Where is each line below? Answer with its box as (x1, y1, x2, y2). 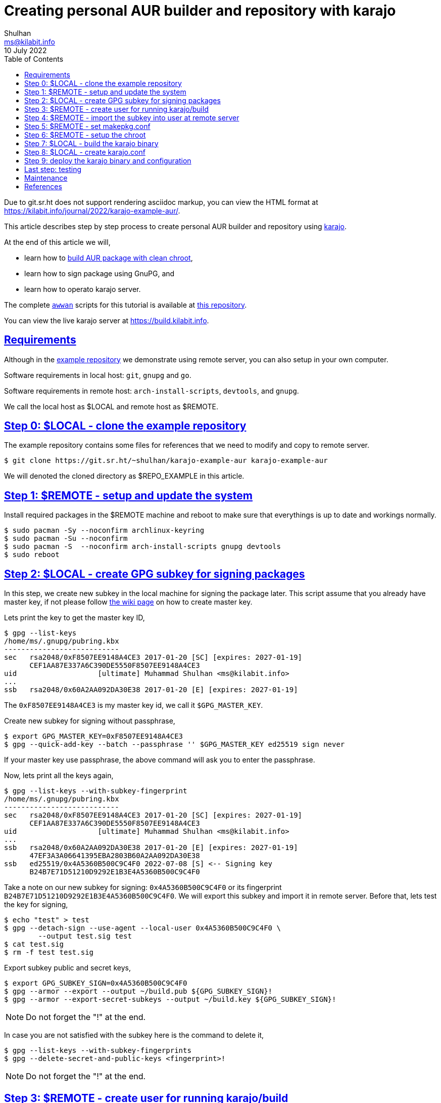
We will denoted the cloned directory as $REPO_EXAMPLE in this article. (4, 472, 244, 481)
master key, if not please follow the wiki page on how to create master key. (4, 598, 253, 607)
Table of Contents (4, 54, 64, 63)
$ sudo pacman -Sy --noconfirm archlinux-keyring (4, 526, 205, 535)
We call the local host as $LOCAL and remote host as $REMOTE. (4, 402, 219, 411)
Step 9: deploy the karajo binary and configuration (24, 156, 191, 165)
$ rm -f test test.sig (4, 948, 94, 957)
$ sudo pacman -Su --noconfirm (4, 534, 128, 543)
